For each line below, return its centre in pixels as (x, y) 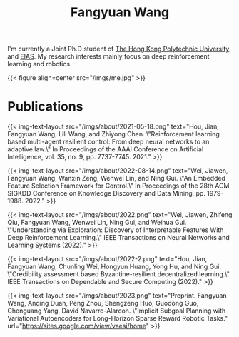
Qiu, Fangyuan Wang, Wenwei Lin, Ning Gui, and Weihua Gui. (97, 223)
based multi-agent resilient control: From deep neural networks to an (108, 142)
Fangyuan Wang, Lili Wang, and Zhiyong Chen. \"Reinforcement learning (113, 134)
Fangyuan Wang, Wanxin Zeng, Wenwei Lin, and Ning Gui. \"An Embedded (117, 178)
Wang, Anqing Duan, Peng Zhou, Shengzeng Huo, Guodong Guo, (103, 303)
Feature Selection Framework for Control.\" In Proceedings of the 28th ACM (118, 186)
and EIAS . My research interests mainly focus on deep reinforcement (108, 56)
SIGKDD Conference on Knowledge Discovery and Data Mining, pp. (106, 193)
